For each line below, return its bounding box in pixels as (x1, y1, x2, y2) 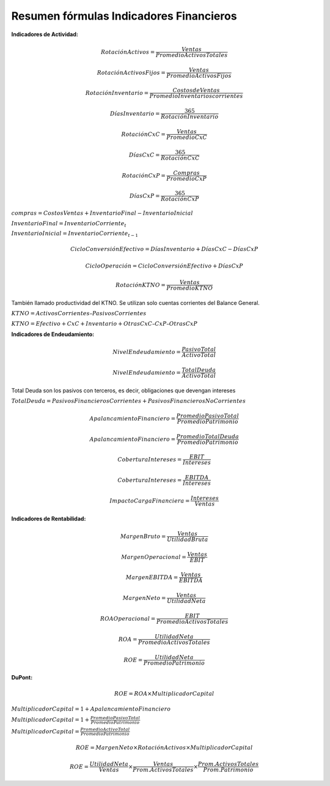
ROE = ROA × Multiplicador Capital (114, 690, 215, 697)
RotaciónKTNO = (115, 282, 166, 288)
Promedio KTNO (166, 285, 213, 291)
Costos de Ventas (172, 87, 220, 94)
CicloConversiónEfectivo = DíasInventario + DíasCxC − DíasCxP (70, 245, 258, 252)
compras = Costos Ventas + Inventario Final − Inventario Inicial (11, 210, 194, 217)
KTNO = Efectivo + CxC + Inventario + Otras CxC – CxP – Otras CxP (11, 320, 198, 327)
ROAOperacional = (100, 615, 156, 622)
